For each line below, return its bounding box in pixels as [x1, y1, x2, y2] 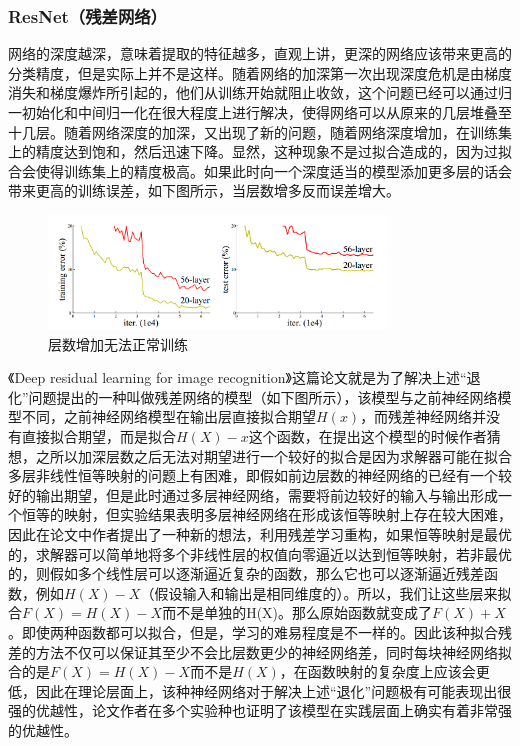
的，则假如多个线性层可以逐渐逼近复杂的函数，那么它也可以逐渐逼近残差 [8, 563, 484, 584]
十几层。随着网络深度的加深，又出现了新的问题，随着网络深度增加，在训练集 [8, 121, 512, 142]
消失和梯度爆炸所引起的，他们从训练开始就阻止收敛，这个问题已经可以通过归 [8, 82, 512, 103]
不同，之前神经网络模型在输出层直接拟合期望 [21, 406, 316, 427]
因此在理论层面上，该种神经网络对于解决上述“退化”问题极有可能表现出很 [35, 680, 512, 701]
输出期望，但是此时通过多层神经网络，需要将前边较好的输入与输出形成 [35, 484, 498, 505]
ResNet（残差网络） [8, 3, 167, 28]
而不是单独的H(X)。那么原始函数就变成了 [162, 602, 433, 623]
